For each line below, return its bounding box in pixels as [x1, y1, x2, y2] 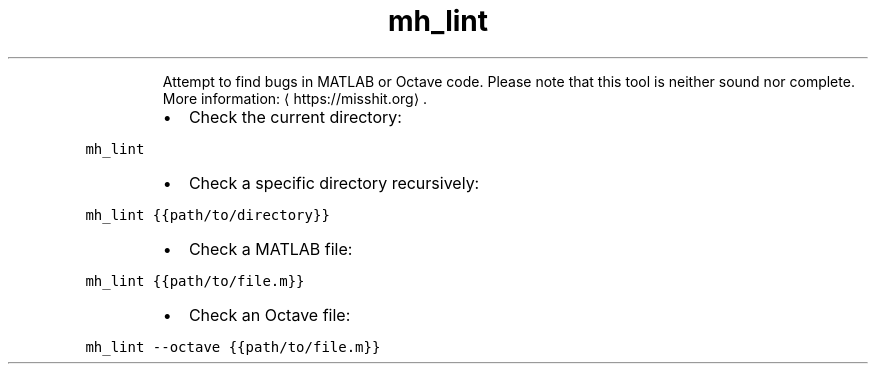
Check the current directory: [188, 106, 402, 127]
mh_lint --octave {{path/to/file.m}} [85, 338, 381, 355]
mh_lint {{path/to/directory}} [85, 206, 330, 223]
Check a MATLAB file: [188, 238, 353, 259]
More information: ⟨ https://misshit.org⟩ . [162, 89, 428, 107]
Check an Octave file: [188, 304, 351, 325]
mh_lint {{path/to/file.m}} [85, 272, 305, 289]
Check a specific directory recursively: [188, 172, 480, 193]
